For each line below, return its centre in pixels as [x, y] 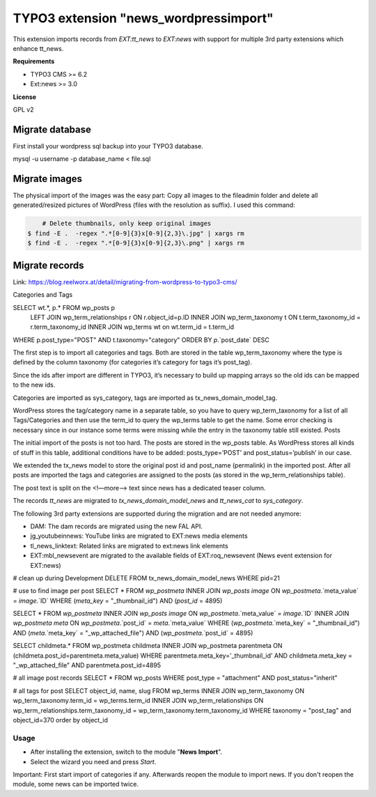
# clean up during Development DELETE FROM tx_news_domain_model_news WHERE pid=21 [146, 578]
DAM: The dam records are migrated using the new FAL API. [117, 526]
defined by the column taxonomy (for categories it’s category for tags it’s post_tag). [132, 362]
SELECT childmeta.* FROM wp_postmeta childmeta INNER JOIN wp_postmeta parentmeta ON [148, 646]
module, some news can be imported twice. [76, 784]
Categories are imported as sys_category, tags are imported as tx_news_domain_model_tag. [145, 398]
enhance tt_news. [38, 48]
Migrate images [48, 179]
